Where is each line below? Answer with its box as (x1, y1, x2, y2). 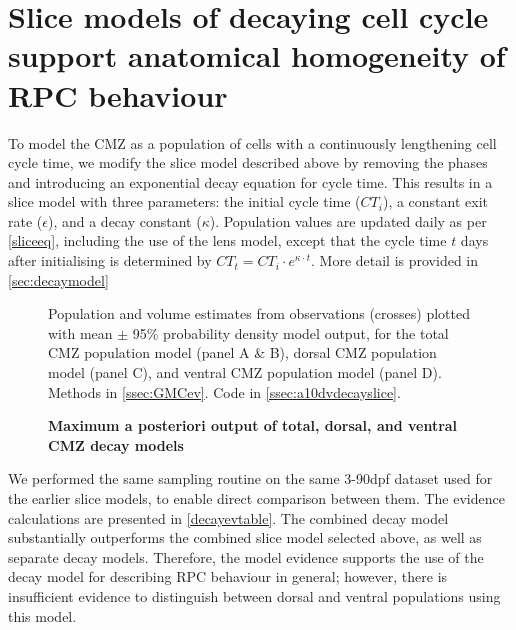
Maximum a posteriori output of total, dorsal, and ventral (48, 415, 458, 436)
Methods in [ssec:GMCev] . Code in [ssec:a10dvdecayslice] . (48, 381, 401, 402)
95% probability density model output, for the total (132, 322, 449, 343)
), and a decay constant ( (47, 210, 202, 231)
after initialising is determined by (8, 250, 212, 271)
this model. (8, 605, 77, 626)
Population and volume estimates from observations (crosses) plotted (48, 303, 471, 324)
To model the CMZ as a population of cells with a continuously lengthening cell (8, 132, 497, 153)
